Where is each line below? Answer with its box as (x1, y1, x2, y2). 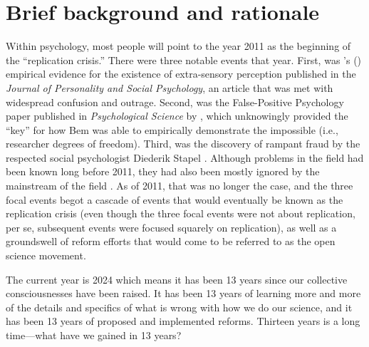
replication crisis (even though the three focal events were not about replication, (6, 206, 355, 221)
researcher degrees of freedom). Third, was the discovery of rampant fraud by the (6, 136, 360, 151)
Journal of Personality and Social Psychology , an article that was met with (6, 80, 333, 95)
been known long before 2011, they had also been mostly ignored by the (6, 164, 320, 179)
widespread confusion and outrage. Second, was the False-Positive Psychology (6, 94, 344, 109)
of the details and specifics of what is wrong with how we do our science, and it (6, 299, 353, 314)
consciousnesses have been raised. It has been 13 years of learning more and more (6, 286, 361, 301)
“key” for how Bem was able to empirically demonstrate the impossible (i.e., (6, 122, 338, 137)
